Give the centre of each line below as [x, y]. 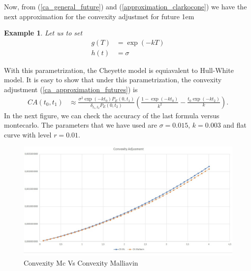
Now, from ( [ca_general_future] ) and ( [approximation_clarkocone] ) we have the [125, 6]
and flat [235, 125]
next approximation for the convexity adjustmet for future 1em [99, 16]
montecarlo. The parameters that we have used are [80, 125]
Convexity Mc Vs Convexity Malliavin [81, 262]
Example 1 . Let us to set [43, 33]
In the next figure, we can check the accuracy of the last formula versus [112, 115]
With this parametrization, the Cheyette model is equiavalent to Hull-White [119, 70]
